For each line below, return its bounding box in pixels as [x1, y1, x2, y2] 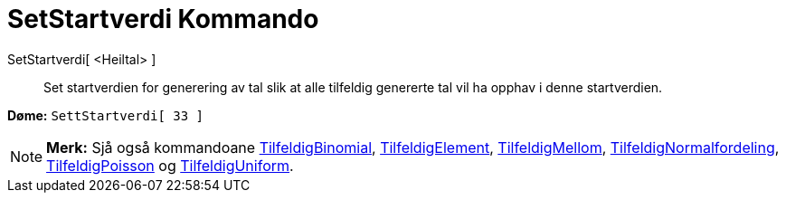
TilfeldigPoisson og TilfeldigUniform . [46, 156, 294, 175]
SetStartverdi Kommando [7, 4, 319, 34]
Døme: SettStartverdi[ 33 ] [7, 107, 204, 123]
